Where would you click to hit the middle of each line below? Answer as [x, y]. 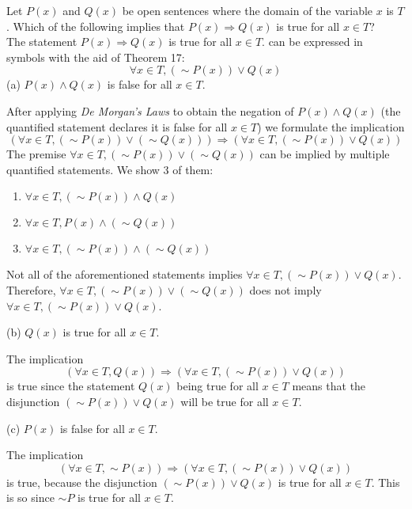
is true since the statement [71, 386]
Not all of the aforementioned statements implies [125, 274]
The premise [36, 154]
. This [386, 482]
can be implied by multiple [325, 154]
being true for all [217, 386]
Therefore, [31, 289]
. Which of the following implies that [96, 26]
